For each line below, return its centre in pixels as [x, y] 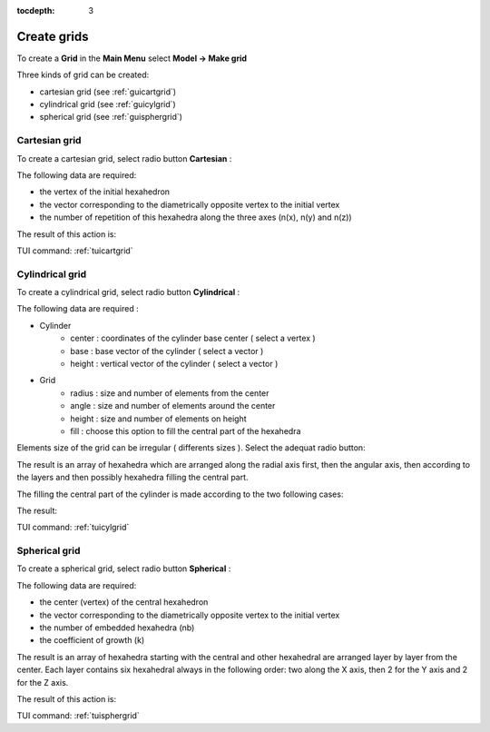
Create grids [53, 36]
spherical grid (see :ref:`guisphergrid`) [111, 117]
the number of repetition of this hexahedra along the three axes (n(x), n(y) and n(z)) [196, 217]
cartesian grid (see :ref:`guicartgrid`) [108, 92]
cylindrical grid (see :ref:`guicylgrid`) [108, 104]
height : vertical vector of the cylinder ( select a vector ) [174, 364]
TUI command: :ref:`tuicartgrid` [75, 251]
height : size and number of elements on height [158, 419]
